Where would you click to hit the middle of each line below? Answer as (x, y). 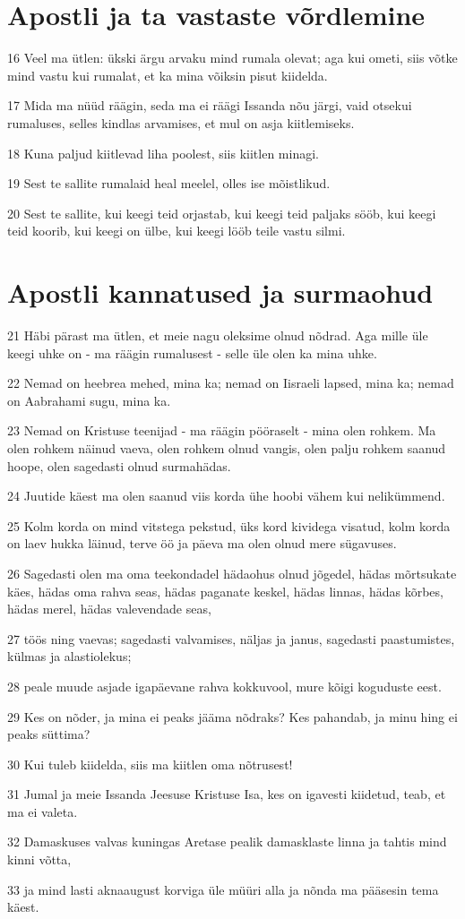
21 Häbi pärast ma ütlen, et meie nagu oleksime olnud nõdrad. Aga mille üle (218, 335)
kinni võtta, (39, 859)
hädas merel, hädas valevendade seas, (109, 609)
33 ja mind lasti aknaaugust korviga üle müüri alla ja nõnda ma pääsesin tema (223, 889)
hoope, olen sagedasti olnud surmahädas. (119, 465)
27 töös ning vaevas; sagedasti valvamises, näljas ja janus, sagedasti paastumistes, (231, 638)
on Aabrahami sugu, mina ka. (89, 400)
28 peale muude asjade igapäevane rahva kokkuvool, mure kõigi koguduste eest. (224, 686)
